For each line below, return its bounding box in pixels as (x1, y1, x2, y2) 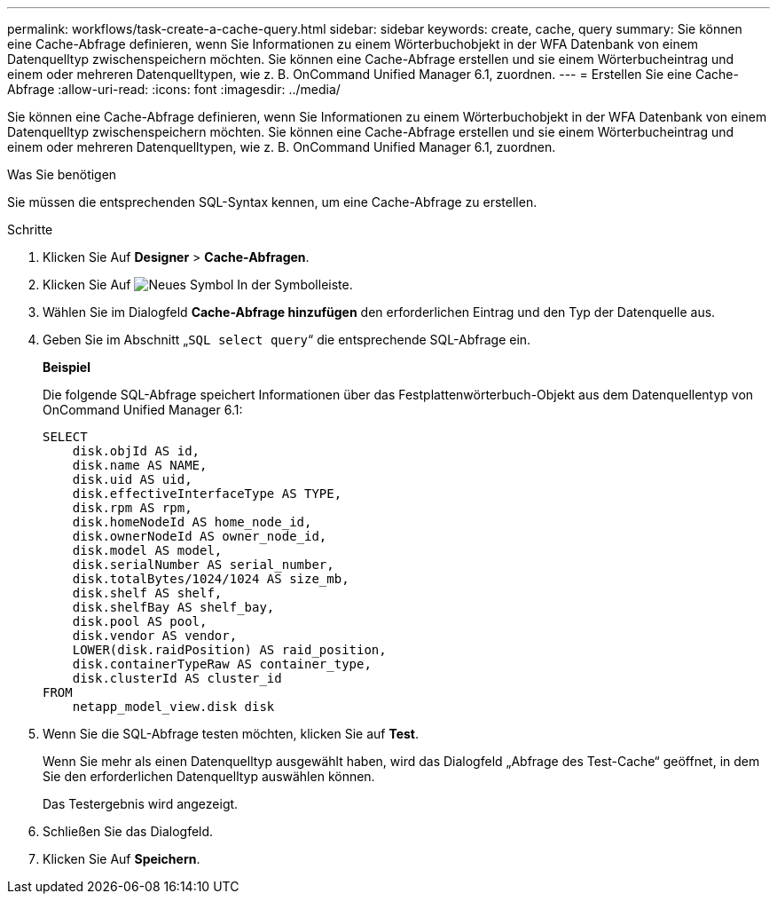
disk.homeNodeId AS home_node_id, (72, 515, 312, 529)
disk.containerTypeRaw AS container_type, (72, 657, 372, 671)
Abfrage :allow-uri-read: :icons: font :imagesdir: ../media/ (7, 82, 341, 97)
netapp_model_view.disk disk (72, 699, 275, 714)
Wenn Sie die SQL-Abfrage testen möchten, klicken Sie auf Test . (43, 726, 420, 741)
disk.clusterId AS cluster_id (72, 671, 282, 685)
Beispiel (43, 360, 90, 375)
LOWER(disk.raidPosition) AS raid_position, (72, 643, 387, 657)
